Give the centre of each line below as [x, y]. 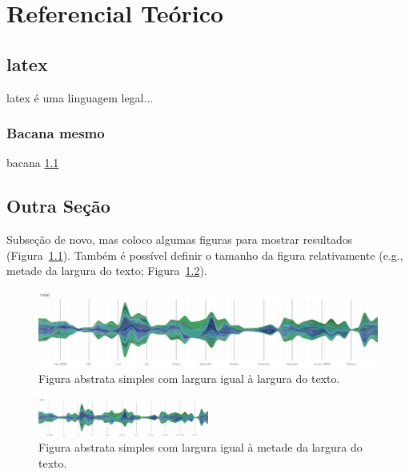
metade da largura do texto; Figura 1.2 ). [107, 271]
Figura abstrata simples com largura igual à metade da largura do [200, 447]
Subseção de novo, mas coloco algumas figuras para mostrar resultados [180, 239]
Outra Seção [58, 206]
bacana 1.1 [33, 163]
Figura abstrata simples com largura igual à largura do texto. [189, 378]
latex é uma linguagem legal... [80, 97]
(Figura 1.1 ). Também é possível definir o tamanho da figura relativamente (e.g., [205, 255]
